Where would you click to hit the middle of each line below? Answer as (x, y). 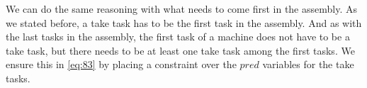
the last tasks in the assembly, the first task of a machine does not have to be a (178, 37)
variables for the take (308, 64)
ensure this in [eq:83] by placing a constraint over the (121, 64)
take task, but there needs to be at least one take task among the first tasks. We (180, 50)
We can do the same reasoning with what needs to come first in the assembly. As (181, 9)
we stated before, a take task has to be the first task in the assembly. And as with (184, 22)
